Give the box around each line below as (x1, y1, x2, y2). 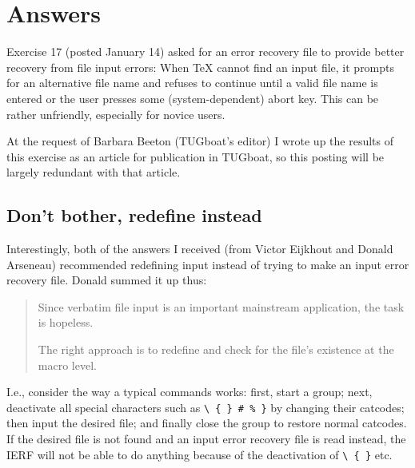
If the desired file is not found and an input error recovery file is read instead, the (6, 430, 406, 447)
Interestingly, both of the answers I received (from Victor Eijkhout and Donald (6, 240, 393, 257)
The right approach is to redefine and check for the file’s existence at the (38, 341, 394, 358)
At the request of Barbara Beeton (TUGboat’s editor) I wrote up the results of (6, 133, 394, 149)
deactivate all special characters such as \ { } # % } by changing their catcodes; (6, 399, 405, 415)
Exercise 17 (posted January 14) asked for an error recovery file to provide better (6, 43, 405, 60)
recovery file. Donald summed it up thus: (6, 272, 207, 288)
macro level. (38, 356, 97, 373)
